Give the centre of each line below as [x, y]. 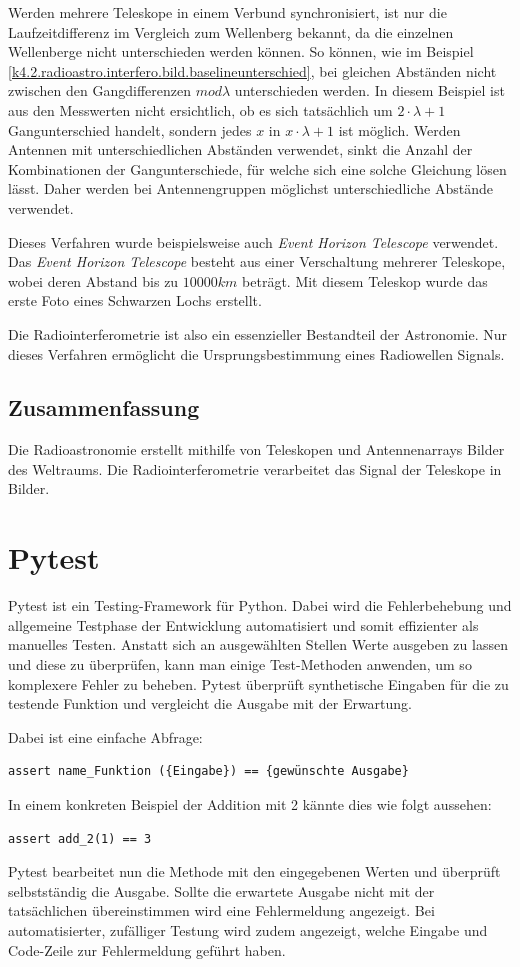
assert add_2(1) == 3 [80, 838]
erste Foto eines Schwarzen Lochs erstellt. [135, 300]
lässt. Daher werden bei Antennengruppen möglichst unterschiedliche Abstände [250, 188]
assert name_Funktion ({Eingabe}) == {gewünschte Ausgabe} [208, 771]
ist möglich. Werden [399, 129]
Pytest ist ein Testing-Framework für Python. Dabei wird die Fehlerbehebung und [260, 605]
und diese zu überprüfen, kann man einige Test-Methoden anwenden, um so [240, 663]
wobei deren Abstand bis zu [93, 280]
